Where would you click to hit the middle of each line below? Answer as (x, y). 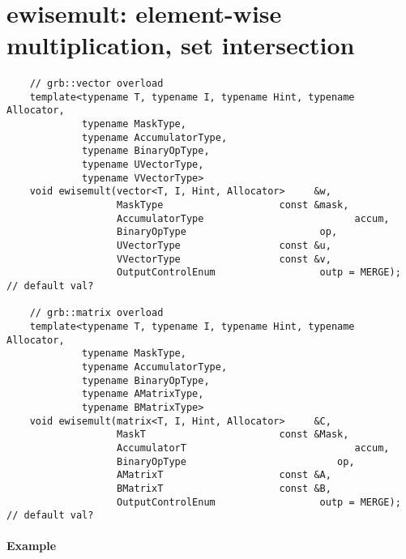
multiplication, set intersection (181, 45)
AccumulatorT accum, (253, 448)
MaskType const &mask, (233, 205)
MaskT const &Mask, (233, 435)
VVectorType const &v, (224, 259)
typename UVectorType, (143, 165)
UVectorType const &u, (224, 246)
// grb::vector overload (96, 84)
